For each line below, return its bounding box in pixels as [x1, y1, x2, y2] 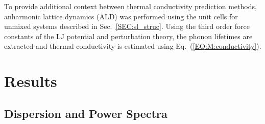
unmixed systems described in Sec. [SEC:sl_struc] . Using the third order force [4, 21, 250, 32]
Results [4, 71, 57, 91]
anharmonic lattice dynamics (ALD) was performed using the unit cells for [4, 11, 238, 21]
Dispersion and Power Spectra [4, 105, 167, 121]
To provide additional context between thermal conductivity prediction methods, [4, 1, 257, 11]
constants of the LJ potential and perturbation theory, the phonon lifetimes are [4, 30, 253, 41]
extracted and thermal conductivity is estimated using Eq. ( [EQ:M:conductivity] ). [4, 41, 261, 51]
